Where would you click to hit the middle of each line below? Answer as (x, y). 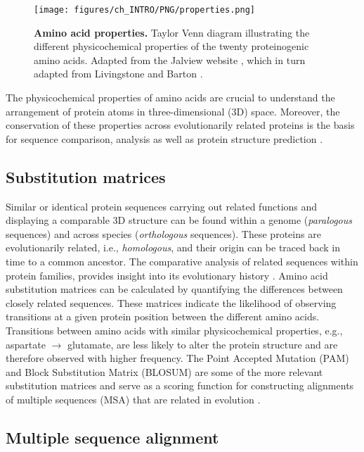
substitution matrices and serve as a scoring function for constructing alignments (180, 385)
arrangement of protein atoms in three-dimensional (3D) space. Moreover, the (173, 111)
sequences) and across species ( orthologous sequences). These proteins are (163, 233)
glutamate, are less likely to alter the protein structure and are (202, 344)
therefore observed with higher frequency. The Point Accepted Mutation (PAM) (177, 358)
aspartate (26, 344)
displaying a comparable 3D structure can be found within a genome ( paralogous (179, 220)
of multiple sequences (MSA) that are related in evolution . (133, 399)
